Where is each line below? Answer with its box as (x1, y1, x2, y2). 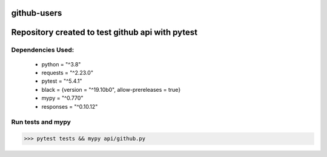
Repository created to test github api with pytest (11, 27, 198, 37)
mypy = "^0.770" (41, 94, 84, 102)
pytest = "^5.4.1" (41, 77, 82, 85)
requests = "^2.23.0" (41, 69, 94, 76)
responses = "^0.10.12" (41, 103, 98, 110)
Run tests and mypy (11, 118, 71, 126)
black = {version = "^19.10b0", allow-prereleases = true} (41, 86, 181, 93)
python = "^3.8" (41, 60, 81, 68)
